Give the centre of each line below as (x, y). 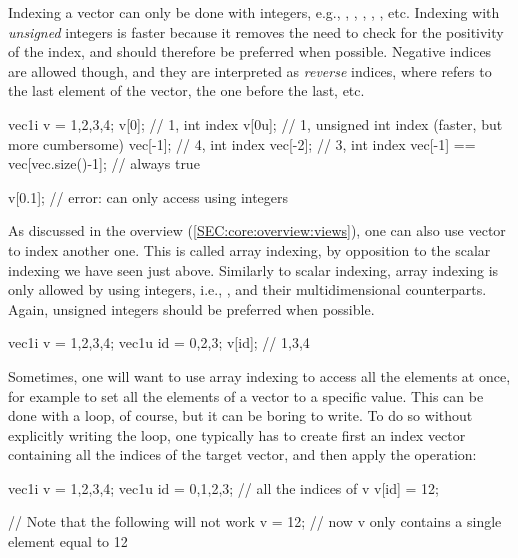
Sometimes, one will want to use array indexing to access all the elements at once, (259, 375)
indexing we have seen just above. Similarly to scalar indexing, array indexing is (253, 269)
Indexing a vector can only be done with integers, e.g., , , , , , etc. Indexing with (254, 12)
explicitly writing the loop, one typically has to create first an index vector (237, 434)
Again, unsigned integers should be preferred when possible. (191, 308)
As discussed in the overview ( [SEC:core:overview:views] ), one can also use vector (257, 230)
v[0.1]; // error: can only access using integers (148, 196)
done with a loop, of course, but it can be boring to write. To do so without (240, 415)
